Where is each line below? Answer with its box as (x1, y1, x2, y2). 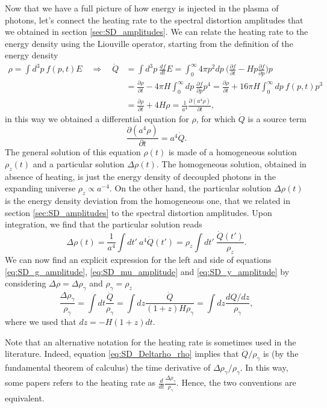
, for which (196, 112, 236, 125)
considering (5, 277, 46, 289)
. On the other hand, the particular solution (109, 182, 272, 194)
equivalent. (5, 391, 45, 404)
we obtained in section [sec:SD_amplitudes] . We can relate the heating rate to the (5, 25, 308, 38)
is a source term (248, 112, 307, 125)
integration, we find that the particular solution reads (5, 218, 202, 230)
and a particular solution (33, 158, 125, 170)
